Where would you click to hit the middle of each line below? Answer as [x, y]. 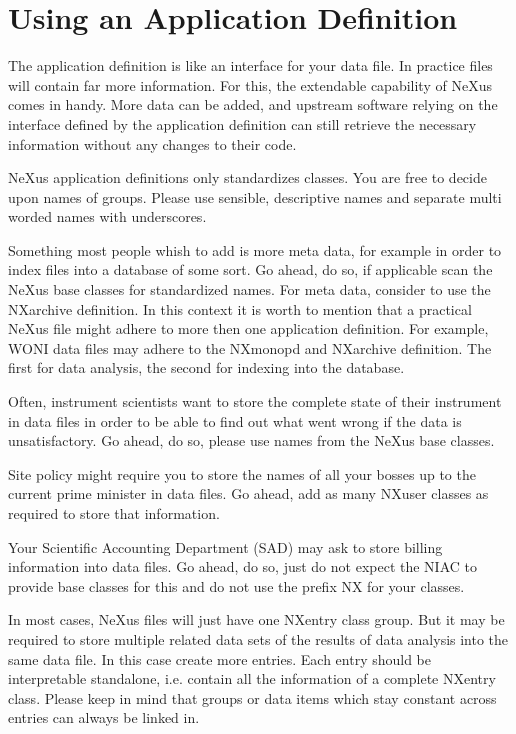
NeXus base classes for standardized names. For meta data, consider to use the [249, 289]
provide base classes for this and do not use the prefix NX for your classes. [236, 585]
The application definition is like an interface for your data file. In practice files [250, 65]
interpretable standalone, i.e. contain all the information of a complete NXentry [252, 678]
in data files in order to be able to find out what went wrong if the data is [235, 420]
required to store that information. [114, 513]
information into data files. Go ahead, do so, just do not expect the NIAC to [242, 566]
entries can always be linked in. [104, 717]
